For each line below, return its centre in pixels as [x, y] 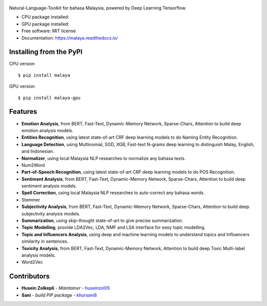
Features [23, 112]
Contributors [29, 277]
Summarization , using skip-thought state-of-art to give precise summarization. [102, 221]
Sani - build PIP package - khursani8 [59, 295]
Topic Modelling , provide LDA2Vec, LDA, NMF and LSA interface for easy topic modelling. [113, 227]
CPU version [22, 64]
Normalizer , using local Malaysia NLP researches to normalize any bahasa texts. [104, 158]
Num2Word [33, 165]
